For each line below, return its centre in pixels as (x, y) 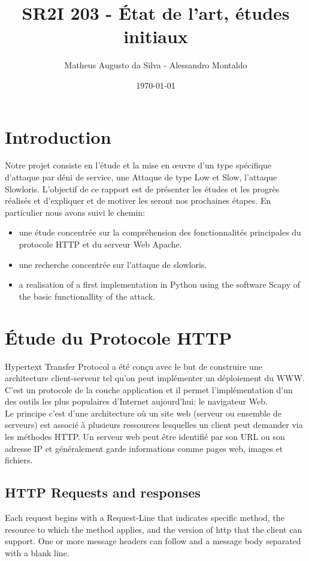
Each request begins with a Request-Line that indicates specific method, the (145, 518)
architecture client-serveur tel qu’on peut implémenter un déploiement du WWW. (155, 378)
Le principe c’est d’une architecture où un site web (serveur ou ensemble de (143, 413)
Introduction (58, 136)
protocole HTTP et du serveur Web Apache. (100, 244)
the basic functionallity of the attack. (87, 296)
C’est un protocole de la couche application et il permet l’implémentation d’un (149, 389)
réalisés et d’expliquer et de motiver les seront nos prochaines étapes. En (138, 200)
